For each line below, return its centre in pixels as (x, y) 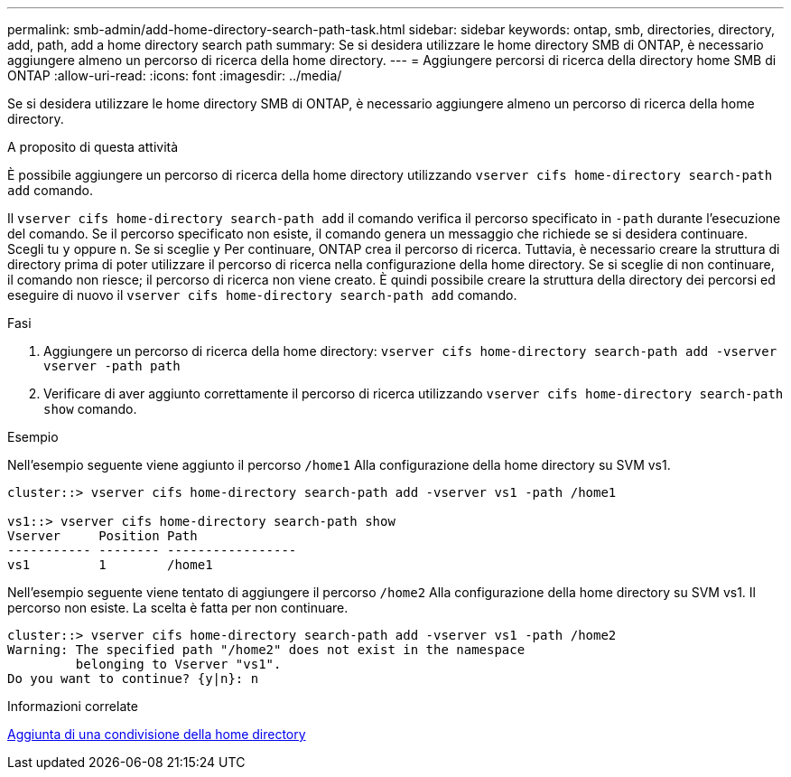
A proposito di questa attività (93, 147)
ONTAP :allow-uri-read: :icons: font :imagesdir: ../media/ (175, 75)
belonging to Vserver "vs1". (178, 664)
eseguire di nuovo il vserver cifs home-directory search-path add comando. (262, 295)
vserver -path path (112, 366)
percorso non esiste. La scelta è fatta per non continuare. (178, 608)
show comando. (90, 409)
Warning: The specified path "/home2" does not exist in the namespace (266, 650)
